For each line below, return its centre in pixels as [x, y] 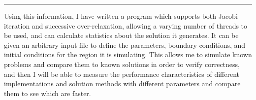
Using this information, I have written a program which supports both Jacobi [121, 16]
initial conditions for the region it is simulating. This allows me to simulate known [128, 54]
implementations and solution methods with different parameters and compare [122, 83]
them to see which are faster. [48, 93]
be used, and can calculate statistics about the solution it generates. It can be [121, 35]
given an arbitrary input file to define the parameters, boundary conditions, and [125, 45]
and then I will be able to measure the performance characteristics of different [122, 74]
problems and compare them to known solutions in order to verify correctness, [122, 64]
